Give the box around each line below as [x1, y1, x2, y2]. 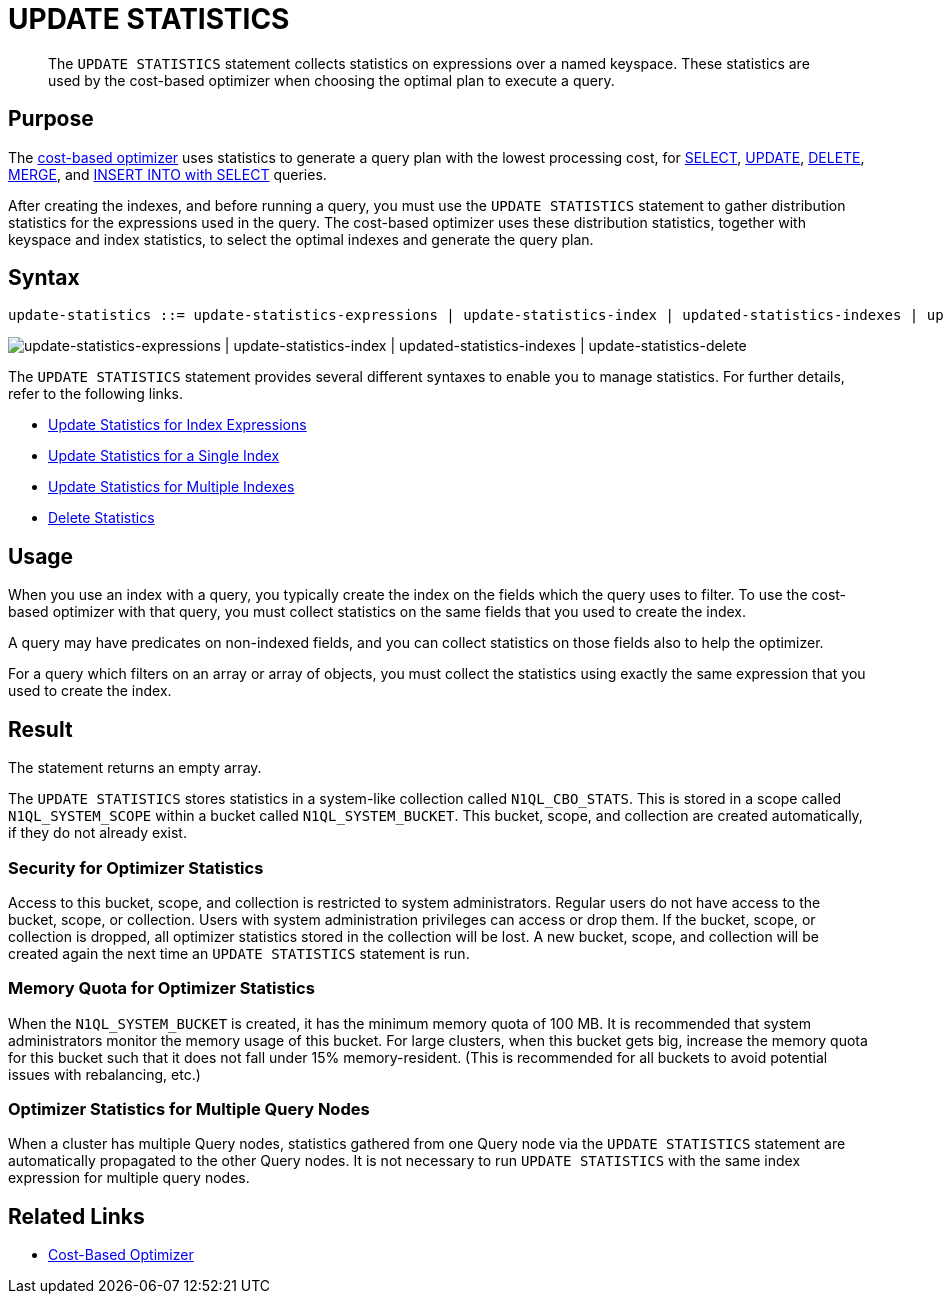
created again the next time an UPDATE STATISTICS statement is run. [8, 944, 470, 962]
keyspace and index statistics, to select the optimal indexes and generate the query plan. [8, 230, 594, 248]
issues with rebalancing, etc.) [8, 1065, 201, 1083]
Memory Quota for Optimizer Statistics [8, 978, 315, 999]
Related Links [8, 1203, 145, 1229]
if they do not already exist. [8, 824, 187, 842]
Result [8, 716, 73, 742]
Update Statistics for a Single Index [48, 447, 280, 465]
